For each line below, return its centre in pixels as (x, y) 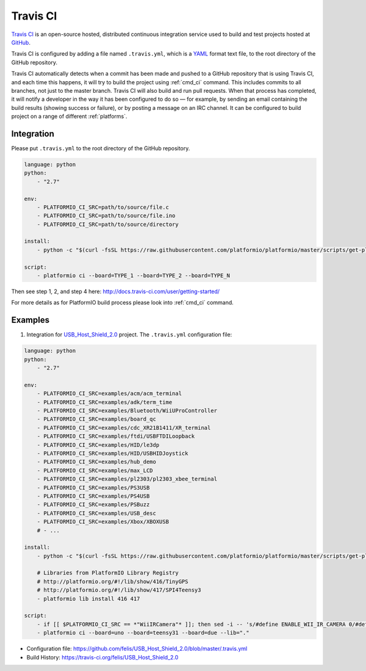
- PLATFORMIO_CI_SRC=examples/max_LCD (95, 470)
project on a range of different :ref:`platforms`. (69, 117)
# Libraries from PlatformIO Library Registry (108, 573)
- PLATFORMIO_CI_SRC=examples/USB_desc (97, 513)
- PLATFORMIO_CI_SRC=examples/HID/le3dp (98, 445)
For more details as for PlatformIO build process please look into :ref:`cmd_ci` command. (123, 303)
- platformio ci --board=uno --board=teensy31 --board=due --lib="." (143, 633)
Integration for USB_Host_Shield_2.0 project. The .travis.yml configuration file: (129, 335)
